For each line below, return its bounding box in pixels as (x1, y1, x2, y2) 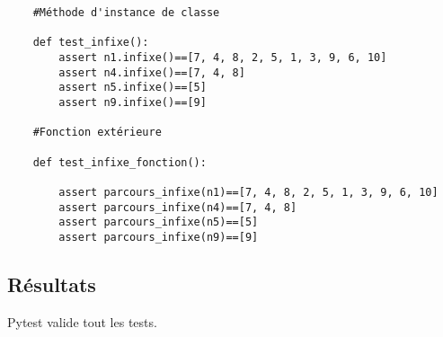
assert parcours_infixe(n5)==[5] (58, 216, 259, 229)
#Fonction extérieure (32, 126, 162, 139)
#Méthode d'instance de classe (32, 6, 220, 19)
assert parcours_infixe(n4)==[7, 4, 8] (58, 200, 297, 214)
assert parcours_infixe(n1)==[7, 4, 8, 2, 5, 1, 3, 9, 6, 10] (58, 185, 439, 199)
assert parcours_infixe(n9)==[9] (58, 230, 259, 244)
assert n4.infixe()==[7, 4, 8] (58, 66, 245, 79)
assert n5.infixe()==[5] (58, 81, 207, 94)
